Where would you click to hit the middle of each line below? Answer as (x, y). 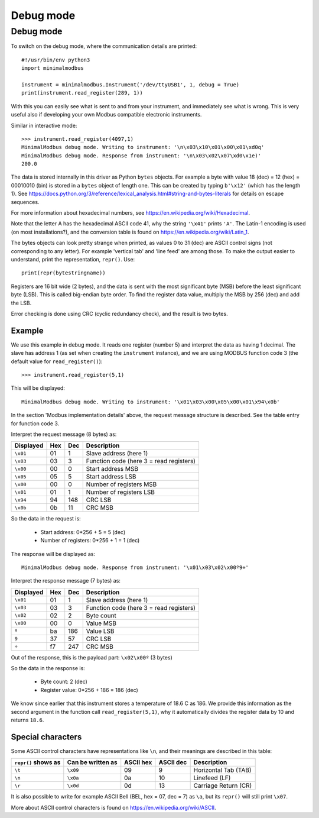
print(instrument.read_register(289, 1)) (82, 93)
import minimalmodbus (53, 68)
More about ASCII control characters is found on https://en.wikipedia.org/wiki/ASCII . (113, 807)
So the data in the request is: (46, 519)
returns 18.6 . (27, 720)
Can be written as (92, 762)
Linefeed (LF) (212, 778)
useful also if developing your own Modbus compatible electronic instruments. (106, 115)
